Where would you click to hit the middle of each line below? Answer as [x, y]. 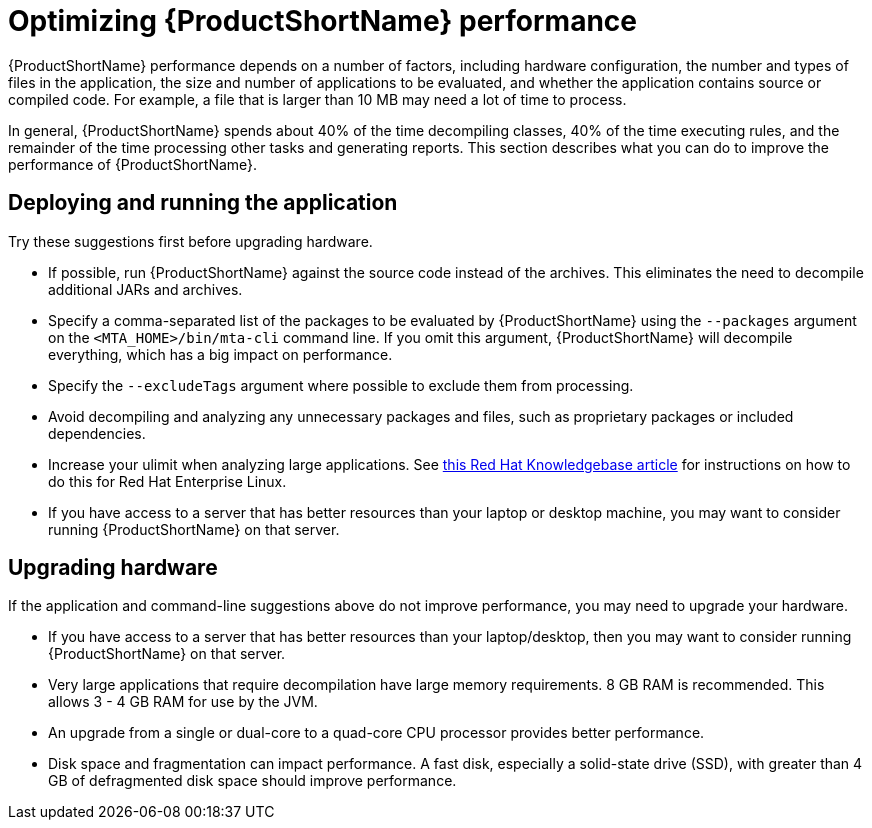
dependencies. [97, 433]
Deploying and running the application [203, 203]
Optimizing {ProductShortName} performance [322, 21]
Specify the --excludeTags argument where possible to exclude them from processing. [341, 385]
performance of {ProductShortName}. [133, 164]
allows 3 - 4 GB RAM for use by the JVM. [183, 702]
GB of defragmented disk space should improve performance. [252, 781]
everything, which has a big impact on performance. [220, 354]
